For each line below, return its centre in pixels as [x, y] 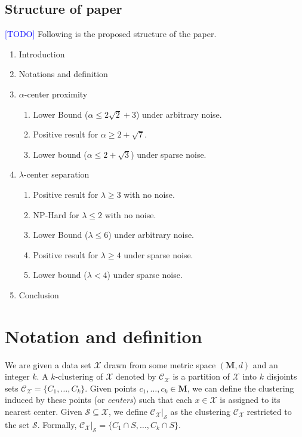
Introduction [42, 54]
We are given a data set [48, 364]
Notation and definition [104, 336]
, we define [128, 412]
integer [17, 376]
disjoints [282, 376]
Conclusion [39, 294]
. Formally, [57, 424]
